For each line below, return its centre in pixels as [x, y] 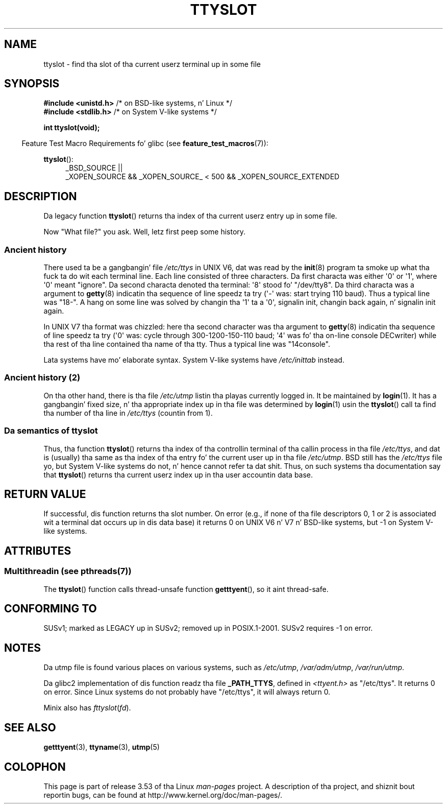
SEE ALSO [30, 727]
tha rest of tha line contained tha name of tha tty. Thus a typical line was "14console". [187, 344]
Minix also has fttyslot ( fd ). [87, 708]
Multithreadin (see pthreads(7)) [68, 571]
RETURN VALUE [45, 494]
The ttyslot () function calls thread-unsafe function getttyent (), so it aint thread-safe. [186, 589]
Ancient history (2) [42, 378]
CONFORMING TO [51, 609]
